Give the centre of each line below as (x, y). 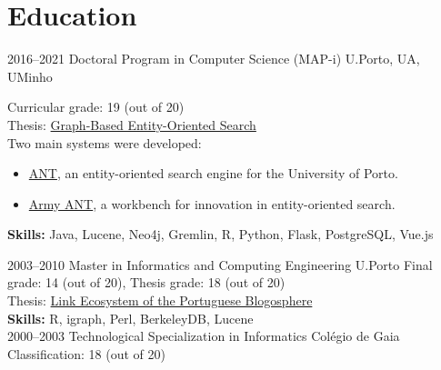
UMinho (30, 76)
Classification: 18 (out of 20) (86, 353)
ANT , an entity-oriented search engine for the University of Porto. (213, 173)
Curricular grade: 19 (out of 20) (96, 107)
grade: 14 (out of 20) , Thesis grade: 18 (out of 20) (146, 282)
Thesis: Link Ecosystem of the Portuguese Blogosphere (160, 300)
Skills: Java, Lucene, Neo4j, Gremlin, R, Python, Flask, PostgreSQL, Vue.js (220, 234)
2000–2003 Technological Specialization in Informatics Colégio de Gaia (204, 336)
